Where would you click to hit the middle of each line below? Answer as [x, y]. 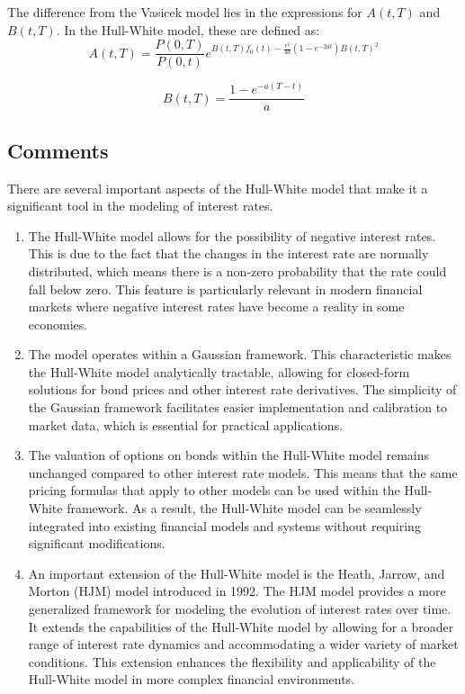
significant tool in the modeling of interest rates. [140, 206]
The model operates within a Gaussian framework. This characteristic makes [240, 354]
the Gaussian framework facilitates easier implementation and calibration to [238, 407]
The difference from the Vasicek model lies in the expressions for [185, 12]
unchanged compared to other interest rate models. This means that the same [243, 472]
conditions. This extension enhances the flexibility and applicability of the [232, 661]
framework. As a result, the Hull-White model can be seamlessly [244, 508]
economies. [58, 324]
